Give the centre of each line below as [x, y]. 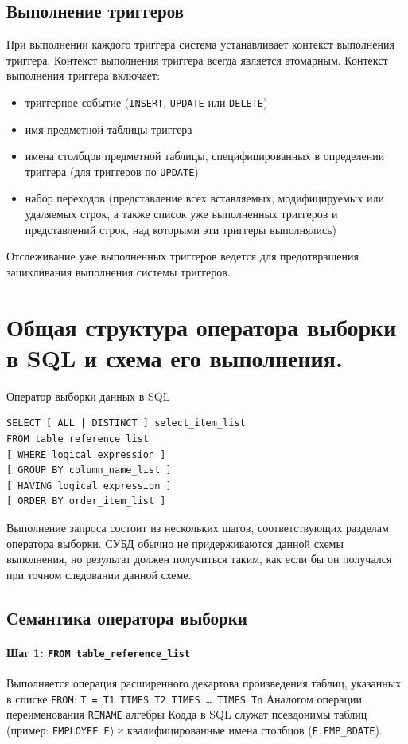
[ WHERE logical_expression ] [86, 454]
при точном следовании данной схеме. [99, 574]
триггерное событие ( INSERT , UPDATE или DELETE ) [146, 102]
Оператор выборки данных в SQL [88, 395]
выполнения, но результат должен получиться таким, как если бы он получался [199, 559]
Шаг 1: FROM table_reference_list [98, 652]
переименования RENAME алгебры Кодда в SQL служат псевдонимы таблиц [187, 714]
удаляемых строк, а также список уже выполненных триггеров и [181, 214]
